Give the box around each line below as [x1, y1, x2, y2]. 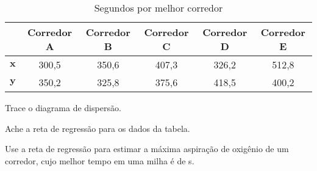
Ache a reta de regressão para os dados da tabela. [5, 122, 190, 134]
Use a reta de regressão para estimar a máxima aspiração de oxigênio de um [5, 142, 289, 155]
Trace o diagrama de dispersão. [5, 101, 121, 114]
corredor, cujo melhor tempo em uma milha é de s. [5, 154, 194, 167]
